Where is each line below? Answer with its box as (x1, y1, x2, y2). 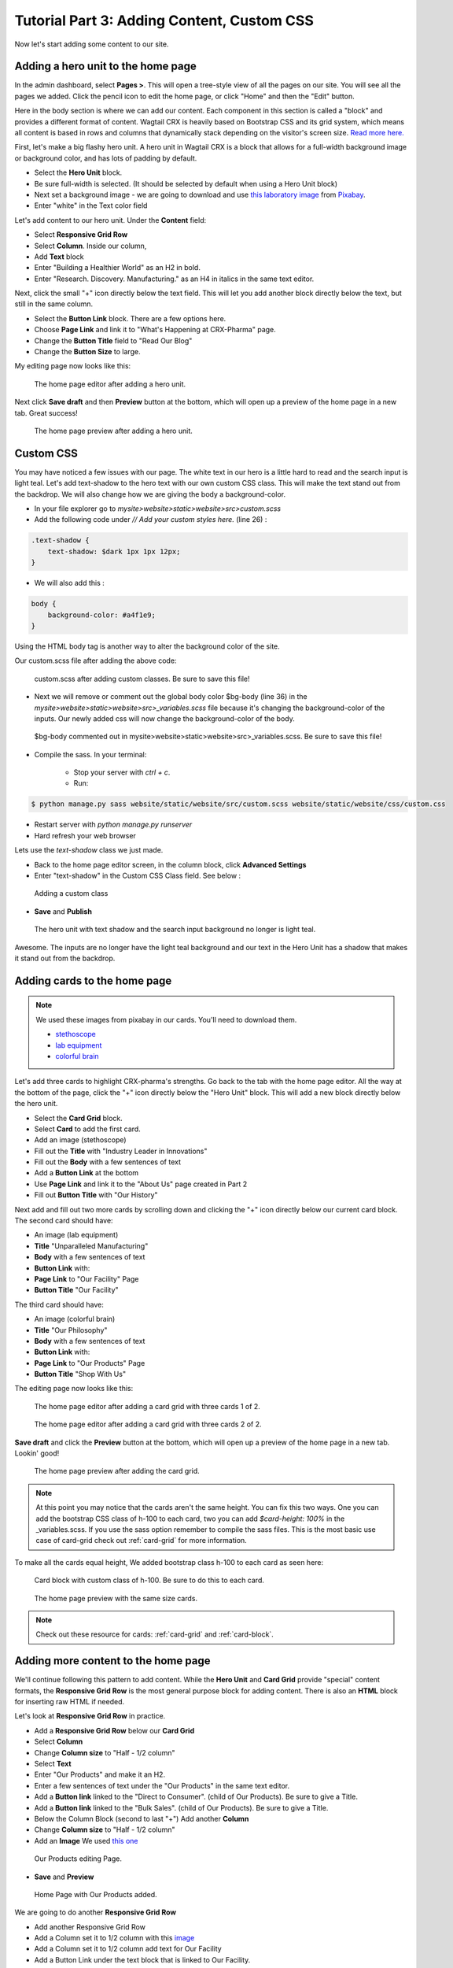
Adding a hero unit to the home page (14, 60, 197, 73)
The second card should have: (14, 1216, 113, 1226)
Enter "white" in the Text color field (34, 201, 148, 210)
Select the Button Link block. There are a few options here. (34, 313, 226, 323)
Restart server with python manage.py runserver (34, 819, 193, 830)
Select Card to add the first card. (34, 1124, 141, 1134)
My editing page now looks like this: (14, 361, 131, 371)
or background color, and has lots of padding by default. (14, 154, 197, 163)
